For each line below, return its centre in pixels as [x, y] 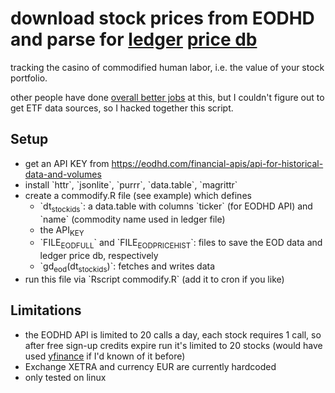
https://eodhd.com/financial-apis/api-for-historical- [217, 163]
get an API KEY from [67, 163]
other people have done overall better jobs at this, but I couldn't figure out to [167, 97]
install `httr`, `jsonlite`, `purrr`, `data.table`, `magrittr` [131, 184]
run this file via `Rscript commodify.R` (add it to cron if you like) [154, 279]
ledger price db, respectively [99, 256]
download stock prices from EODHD [162, 18]
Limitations [46, 310]
